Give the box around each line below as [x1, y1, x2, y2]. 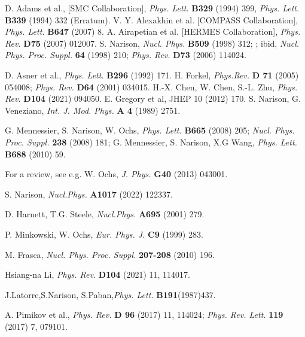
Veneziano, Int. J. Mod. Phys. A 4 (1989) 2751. [5, 104, 181, 116]
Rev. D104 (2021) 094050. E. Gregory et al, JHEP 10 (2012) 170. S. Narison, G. [5, 92, 301, 105]
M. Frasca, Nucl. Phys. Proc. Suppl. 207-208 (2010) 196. [5, 248, 215, 260]
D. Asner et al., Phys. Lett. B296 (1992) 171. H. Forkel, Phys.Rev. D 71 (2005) [5, 68, 299, 81]
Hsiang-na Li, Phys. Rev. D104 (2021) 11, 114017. [5, 268, 190, 281]
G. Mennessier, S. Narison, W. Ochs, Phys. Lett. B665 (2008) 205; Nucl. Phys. [5, 124, 295, 136]
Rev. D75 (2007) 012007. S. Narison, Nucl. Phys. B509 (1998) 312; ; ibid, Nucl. [5, 37, 300, 49]
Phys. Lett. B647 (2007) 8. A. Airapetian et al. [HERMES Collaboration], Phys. [5, 25, 301, 38]
